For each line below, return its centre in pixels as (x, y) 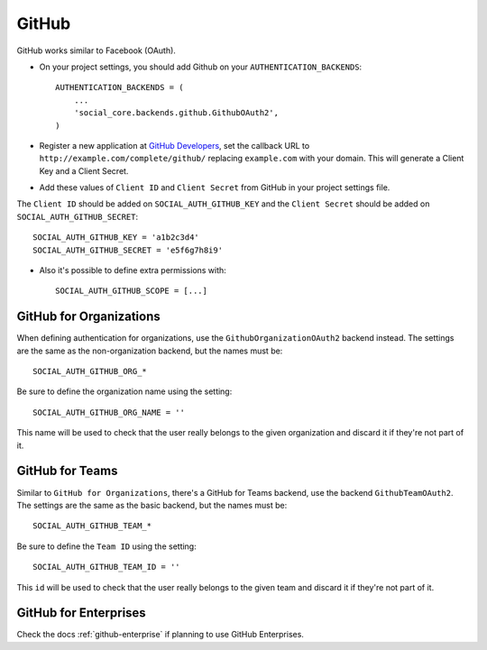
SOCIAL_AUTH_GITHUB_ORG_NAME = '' (109, 412)
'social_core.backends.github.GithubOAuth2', (176, 113)
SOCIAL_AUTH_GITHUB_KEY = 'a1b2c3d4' (116, 238)
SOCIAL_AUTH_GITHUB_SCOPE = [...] (131, 291)
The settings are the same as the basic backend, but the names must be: (152, 505)
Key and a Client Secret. (84, 170)
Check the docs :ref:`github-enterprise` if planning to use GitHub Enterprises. (160, 635)
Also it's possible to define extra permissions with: (133, 270)
